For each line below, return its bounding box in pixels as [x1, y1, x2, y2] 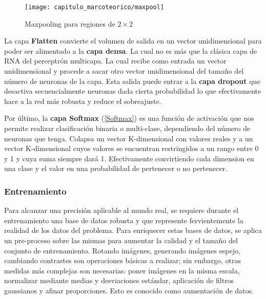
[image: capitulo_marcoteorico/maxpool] [25, 4, 165, 11]
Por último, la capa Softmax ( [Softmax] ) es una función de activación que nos [4, 113, 254, 123]
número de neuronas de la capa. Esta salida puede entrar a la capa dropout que [4, 75, 260, 86]
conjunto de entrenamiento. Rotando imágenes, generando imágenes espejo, [4, 245, 240, 255]
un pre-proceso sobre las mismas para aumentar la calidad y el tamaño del [4, 234, 238, 245]
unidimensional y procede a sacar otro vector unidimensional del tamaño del [4, 66, 244, 76]
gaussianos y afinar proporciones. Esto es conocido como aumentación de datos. [4, 285, 254, 295]
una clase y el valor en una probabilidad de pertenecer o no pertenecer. [4, 163, 228, 174]
